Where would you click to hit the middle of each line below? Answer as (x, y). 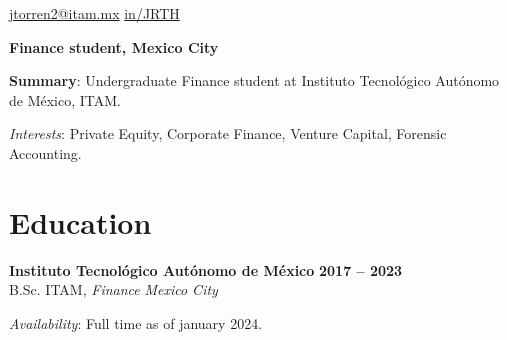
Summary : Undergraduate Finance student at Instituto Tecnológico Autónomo (254, 80)
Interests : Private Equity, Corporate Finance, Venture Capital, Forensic (228, 133)
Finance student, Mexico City (114, 46)
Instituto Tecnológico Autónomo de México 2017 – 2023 (206, 269)
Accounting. (45, 152)
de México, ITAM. (65, 99)
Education (80, 221)
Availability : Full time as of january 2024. (136, 322)
